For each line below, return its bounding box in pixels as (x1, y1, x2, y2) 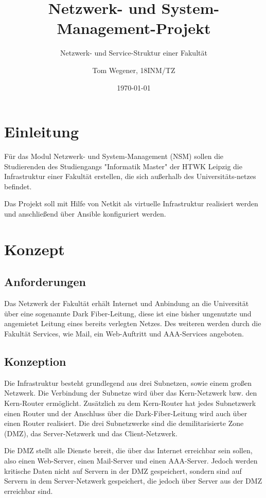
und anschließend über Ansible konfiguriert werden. (4, 208, 166, 219)
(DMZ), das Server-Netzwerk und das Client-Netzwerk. (4, 428, 178, 438)
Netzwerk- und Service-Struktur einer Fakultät (60, 47, 207, 58)
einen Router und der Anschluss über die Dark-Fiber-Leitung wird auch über (4, 407, 247, 418)
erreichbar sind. (4, 485, 53, 496)
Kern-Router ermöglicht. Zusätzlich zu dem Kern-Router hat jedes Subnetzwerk (4, 397, 256, 408)
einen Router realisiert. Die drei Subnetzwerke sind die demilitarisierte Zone (4, 418, 244, 429)
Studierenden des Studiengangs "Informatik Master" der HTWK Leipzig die (4, 161, 242, 171)
